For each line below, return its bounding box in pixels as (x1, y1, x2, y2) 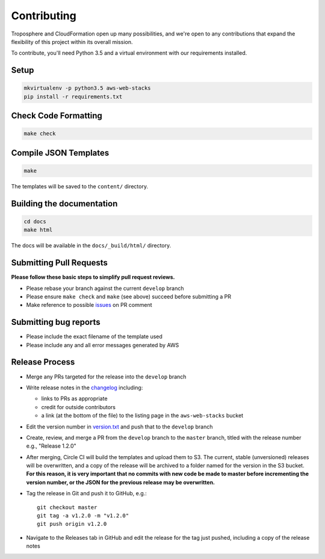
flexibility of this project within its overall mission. (11, 38, 133, 45)
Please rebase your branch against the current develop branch (26, 285, 184, 292)
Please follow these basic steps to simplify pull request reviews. (11, 274, 175, 281)
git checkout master (37, 504, 97, 511)
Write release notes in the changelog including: (26, 384, 143, 391)
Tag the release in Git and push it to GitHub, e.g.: (26, 490, 147, 497)
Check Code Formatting (11, 111, 102, 121)
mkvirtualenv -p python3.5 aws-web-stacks (23, 85, 151, 91)
